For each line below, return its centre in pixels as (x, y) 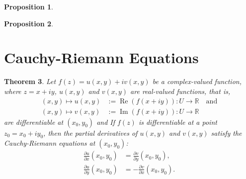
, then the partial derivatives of (90, 133)
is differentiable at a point (178, 122)
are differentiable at (34, 122)
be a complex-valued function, (197, 81)
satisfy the (226, 133)
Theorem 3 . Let (30, 81)
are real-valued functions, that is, (180, 91)
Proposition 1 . (29, 6)
